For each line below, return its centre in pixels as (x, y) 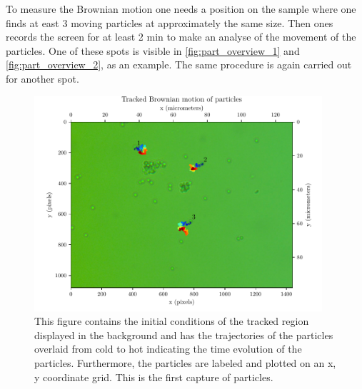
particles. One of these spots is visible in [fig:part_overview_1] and (153, 50)
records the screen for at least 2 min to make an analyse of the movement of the (181, 37)
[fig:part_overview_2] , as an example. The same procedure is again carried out (179, 64)
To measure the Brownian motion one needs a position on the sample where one (181, 9)
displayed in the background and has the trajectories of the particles (184, 334)
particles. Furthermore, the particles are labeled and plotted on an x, (185, 363)
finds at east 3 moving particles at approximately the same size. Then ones (170, 22)
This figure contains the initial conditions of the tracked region (172, 321)
